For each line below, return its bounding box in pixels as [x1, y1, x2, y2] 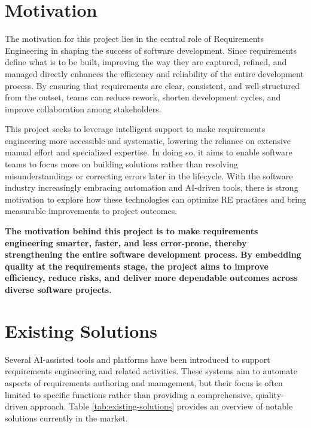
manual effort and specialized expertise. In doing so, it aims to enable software [5, 146, 292, 158]
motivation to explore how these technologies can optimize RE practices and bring [5, 192, 306, 205]
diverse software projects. [5, 283, 112, 295]
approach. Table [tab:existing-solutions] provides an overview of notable [30, 400, 293, 412]
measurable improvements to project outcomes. [5, 204, 178, 217]
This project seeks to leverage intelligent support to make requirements [5, 123, 266, 135]
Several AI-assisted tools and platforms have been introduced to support [5, 353, 270, 365]
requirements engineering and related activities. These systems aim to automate [5, 365, 298, 377]
